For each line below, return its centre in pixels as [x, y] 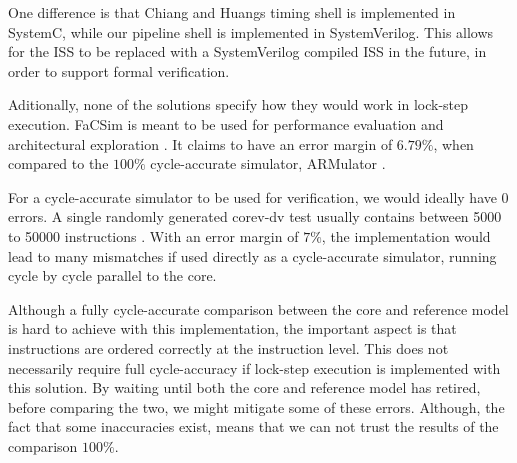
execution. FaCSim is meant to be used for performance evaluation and [226, 123]
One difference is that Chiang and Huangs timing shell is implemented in [232, 12]
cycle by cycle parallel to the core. [112, 275]
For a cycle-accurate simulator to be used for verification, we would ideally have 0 [258, 196]
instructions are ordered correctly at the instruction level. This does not [228, 347]
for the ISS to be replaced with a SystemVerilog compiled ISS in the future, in [247, 51]
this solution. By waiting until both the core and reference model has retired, [244, 387]
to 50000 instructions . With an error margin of [153, 235]
